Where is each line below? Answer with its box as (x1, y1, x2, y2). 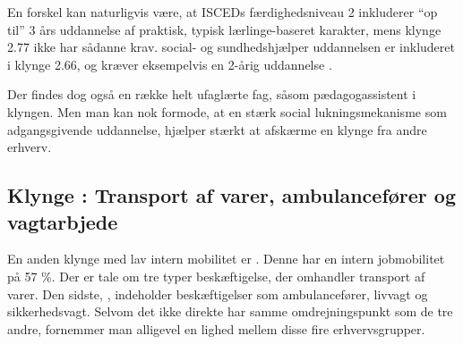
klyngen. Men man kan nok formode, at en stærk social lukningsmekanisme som (7, 102, 447, 121)
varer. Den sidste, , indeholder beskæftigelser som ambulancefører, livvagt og (7, 284, 428, 303)
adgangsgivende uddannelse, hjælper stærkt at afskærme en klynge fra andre (7, 120, 427, 138)
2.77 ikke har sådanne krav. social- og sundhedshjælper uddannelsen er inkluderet (7, 38, 455, 56)
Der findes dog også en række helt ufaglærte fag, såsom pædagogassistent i (7, 85, 416, 104)
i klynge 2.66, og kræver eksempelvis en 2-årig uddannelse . (7, 55, 332, 73)
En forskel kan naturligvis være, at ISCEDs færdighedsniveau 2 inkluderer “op (7, 3, 438, 21)
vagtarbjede (7, 207, 118, 235)
